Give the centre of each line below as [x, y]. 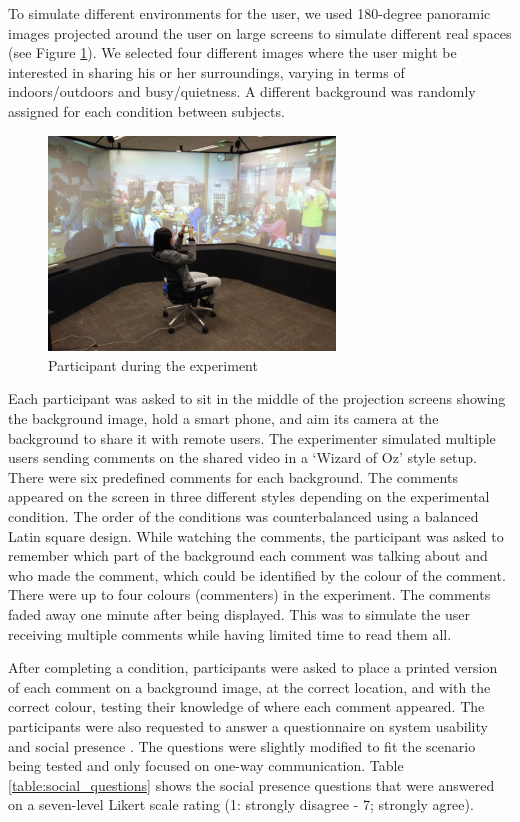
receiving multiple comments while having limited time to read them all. [230, 633]
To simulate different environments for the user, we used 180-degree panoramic [249, 13]
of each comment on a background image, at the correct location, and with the [249, 686]
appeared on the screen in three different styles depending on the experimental [249, 496]
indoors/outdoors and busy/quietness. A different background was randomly [242, 91]
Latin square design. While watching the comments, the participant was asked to [256, 535]
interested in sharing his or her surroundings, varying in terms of [206, 71]
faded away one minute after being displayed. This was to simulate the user [239, 614]
